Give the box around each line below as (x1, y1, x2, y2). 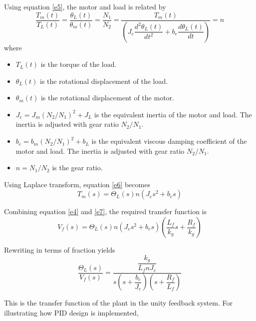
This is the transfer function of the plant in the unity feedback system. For (4, 298, 233, 308)
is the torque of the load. (40, 59, 117, 69)
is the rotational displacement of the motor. (40, 92, 174, 103)
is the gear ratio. (52, 162, 103, 173)
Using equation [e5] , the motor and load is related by (4, 1, 166, 11)
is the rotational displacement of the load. (40, 75, 168, 86)
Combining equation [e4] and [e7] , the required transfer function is (4, 206, 207, 217)
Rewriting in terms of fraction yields (4, 245, 115, 255)
